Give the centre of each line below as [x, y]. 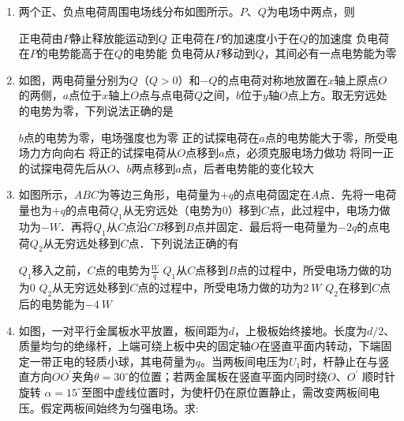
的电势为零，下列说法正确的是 [96, 110]
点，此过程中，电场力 [324, 209]
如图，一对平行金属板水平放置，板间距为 [123, 330]
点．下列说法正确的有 [183, 242]
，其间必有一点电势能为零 [330, 53]
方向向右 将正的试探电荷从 [109, 153]
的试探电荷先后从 [63, 168]
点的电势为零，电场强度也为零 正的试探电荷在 [141, 137]
